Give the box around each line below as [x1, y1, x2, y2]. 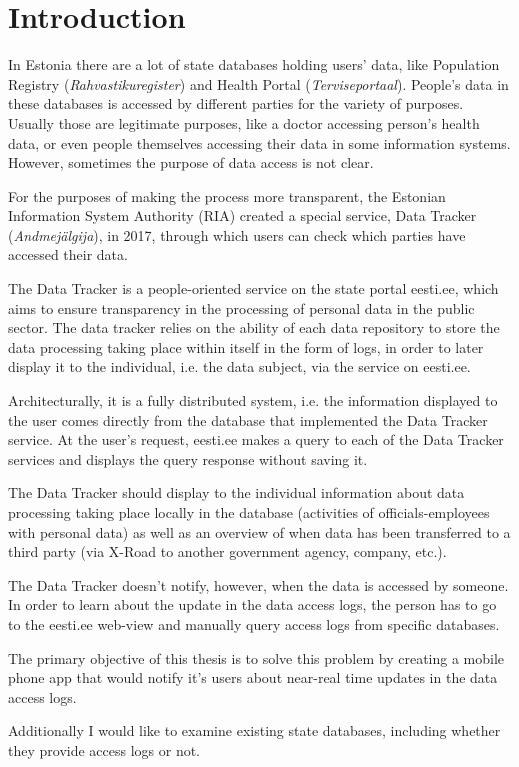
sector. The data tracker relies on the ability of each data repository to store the [8, 317, 500, 338]
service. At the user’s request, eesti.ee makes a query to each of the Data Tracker [8, 429, 504, 450]
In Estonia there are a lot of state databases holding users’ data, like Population [8, 54, 500, 75]
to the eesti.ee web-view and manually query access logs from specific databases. [8, 613, 500, 634]
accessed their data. [8, 244, 128, 265]
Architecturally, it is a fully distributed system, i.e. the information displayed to [8, 390, 498, 411]
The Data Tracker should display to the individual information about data [8, 482, 465, 503]
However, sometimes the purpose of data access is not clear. [8, 152, 374, 173]
